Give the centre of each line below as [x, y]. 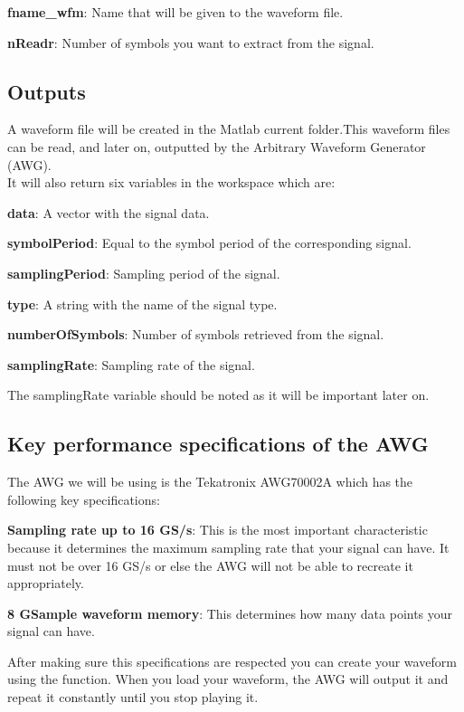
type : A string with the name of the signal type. [142, 304]
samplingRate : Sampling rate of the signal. [131, 364]
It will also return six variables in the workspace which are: [171, 182]
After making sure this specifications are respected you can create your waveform [232, 661]
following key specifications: [84, 499]
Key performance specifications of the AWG [218, 444]
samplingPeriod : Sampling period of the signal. [144, 273]
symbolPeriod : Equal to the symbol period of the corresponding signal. [209, 243]
